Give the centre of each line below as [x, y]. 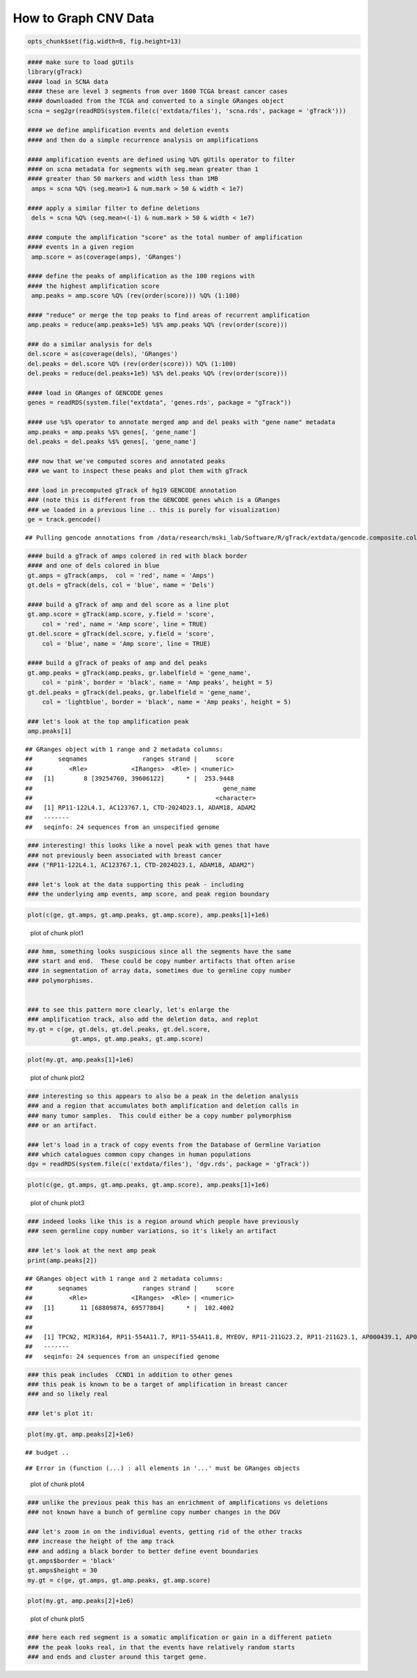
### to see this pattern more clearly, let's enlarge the [128, 1010]
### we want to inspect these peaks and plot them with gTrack [138, 471]
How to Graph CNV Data [83, 18]
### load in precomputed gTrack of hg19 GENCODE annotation [132, 490]
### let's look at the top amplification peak [108, 721]
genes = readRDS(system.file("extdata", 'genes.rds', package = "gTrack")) [160, 403]
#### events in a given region [81, 247]
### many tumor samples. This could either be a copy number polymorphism [160, 1115]
